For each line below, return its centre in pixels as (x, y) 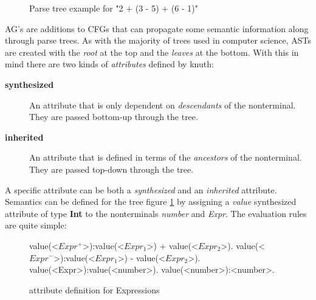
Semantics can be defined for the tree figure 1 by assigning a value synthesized (151, 202)
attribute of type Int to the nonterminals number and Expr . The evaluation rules (156, 213)
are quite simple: (36, 225)
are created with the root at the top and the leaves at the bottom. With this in (152, 52)
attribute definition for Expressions (94, 289)
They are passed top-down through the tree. (112, 169)
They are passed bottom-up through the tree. (114, 117)
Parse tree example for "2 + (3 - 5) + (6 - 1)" (114, 8)
